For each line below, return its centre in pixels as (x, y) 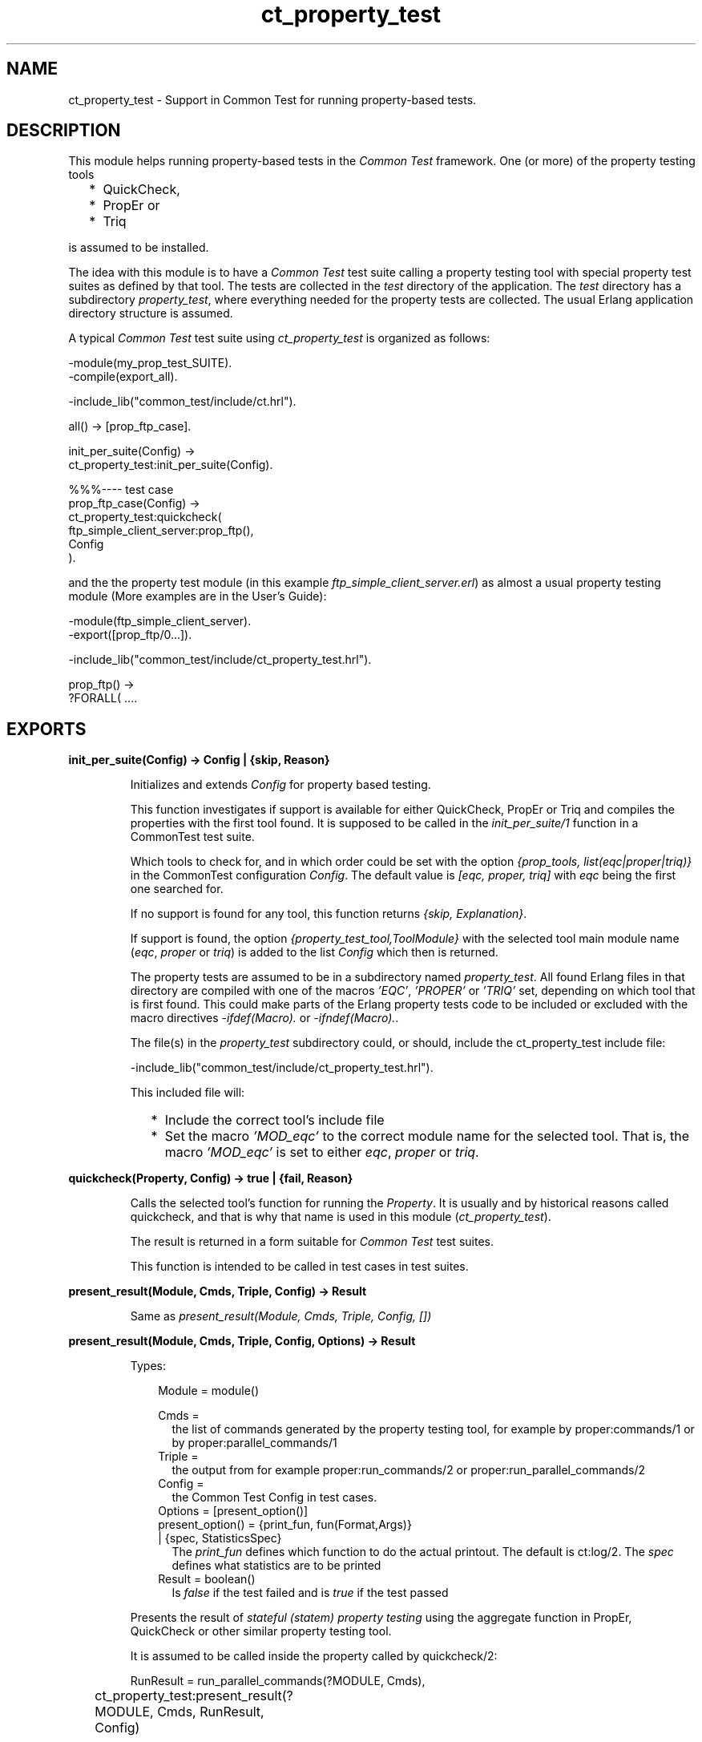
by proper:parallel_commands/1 (254, 1443)
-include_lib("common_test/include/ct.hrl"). (182, 402)
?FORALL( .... (103, 698)
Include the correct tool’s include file (274, 1120)
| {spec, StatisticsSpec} (220, 1538)
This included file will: (188, 1093)
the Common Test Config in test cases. (274, 1497)
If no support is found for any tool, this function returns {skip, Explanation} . (329, 914)
